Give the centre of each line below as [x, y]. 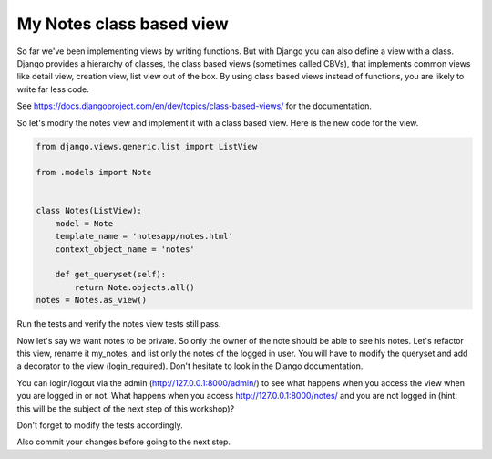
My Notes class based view [123, 24]
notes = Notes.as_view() [92, 300]
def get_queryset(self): [111, 275]
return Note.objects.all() [134, 287]
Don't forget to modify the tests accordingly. [100, 425]
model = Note [84, 223]
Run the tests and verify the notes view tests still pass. [119, 324]
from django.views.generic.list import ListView [147, 147]
